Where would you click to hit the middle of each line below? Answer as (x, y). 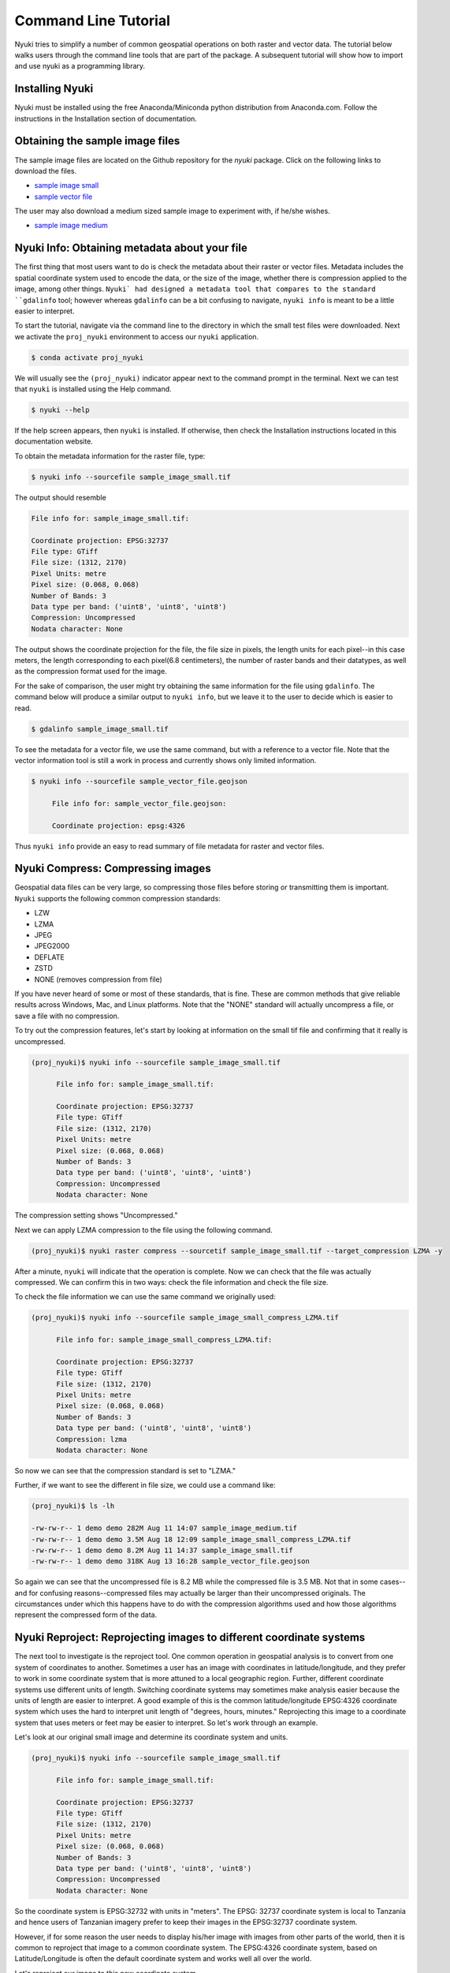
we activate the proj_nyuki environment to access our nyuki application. (137, 336)
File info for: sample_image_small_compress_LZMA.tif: (164, 1340)
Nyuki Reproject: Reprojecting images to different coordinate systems (190, 1638)
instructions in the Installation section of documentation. (106, 118)
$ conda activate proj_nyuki (87, 358)
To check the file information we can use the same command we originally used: (145, 1297)
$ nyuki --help (60, 410)
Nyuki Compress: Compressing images (113, 869)
